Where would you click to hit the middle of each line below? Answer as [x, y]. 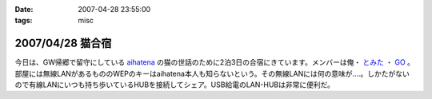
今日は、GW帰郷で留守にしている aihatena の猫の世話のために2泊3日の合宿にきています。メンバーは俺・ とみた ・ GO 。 [215, 62]
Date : [24, 9]
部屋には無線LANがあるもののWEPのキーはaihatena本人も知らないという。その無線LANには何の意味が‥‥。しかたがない [212, 73]
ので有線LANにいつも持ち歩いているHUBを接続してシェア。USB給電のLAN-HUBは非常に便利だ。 [175, 85]
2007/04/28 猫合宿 [63, 44]
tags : [24, 21]
